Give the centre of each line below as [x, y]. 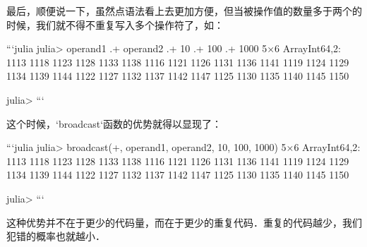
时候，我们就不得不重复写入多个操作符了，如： [115, 24]
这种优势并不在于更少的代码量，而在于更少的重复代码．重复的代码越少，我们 [184, 222]
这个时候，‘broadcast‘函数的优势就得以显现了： [114, 123]
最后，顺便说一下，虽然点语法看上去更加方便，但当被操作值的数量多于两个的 [184, 11]
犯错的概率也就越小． [56, 236]
